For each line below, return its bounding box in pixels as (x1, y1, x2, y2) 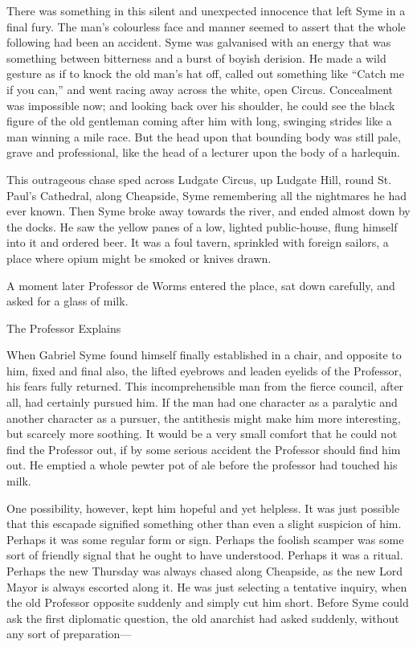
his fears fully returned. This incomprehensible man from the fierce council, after (6, 378, 404, 395)
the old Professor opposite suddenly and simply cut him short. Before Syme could (6, 594, 409, 611)
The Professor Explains (6, 319, 121, 336)
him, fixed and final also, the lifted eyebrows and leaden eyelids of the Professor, (6, 362, 402, 379)
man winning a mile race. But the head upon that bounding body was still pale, (6, 128, 401, 145)
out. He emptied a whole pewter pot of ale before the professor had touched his (6, 457, 398, 473)
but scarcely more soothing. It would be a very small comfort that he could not (6, 425, 398, 442)
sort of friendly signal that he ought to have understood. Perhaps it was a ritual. (6, 547, 403, 563)
